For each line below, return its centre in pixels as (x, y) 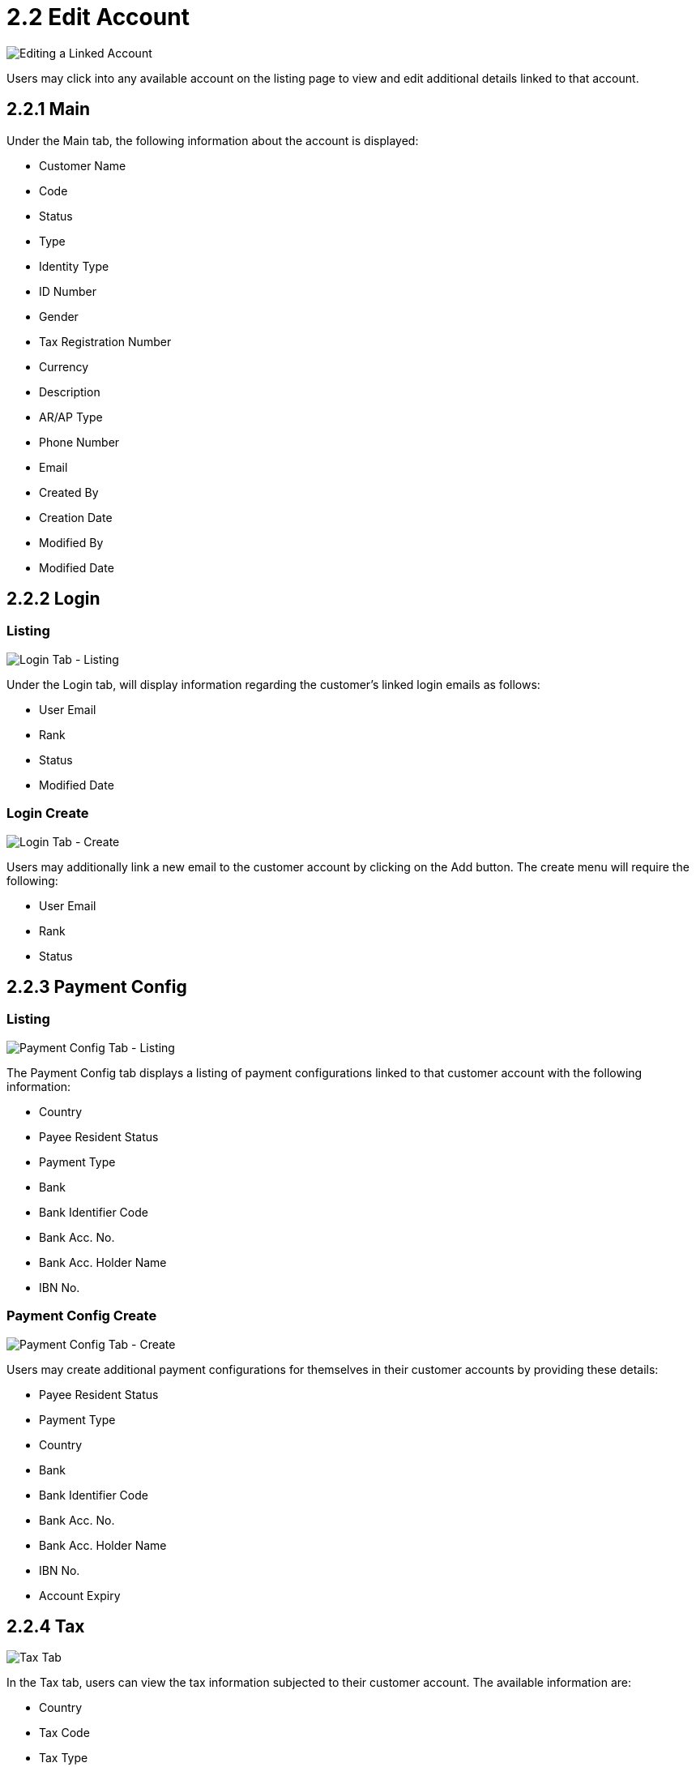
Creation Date (76, 517)
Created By (69, 492)
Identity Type (74, 266)
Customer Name (83, 165)
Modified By (71, 542)
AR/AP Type (71, 417)
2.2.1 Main (49, 109)
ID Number (68, 291)
